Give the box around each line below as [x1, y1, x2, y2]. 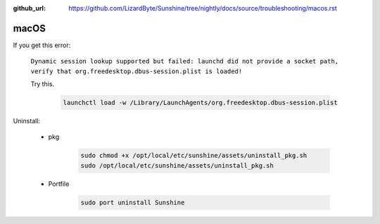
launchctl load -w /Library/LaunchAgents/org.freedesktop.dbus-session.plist [63, 99, 338, 107]
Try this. [30, 80, 55, 88]
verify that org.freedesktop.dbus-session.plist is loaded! [30, 67, 243, 75]
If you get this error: [13, 41, 71, 49]
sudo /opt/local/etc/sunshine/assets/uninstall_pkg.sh [80, 161, 274, 169]
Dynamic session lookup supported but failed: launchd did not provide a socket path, [30, 57, 339, 66]
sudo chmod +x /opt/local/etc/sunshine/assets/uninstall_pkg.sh [80, 151, 308, 160]
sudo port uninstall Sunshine [80, 198, 185, 206]
